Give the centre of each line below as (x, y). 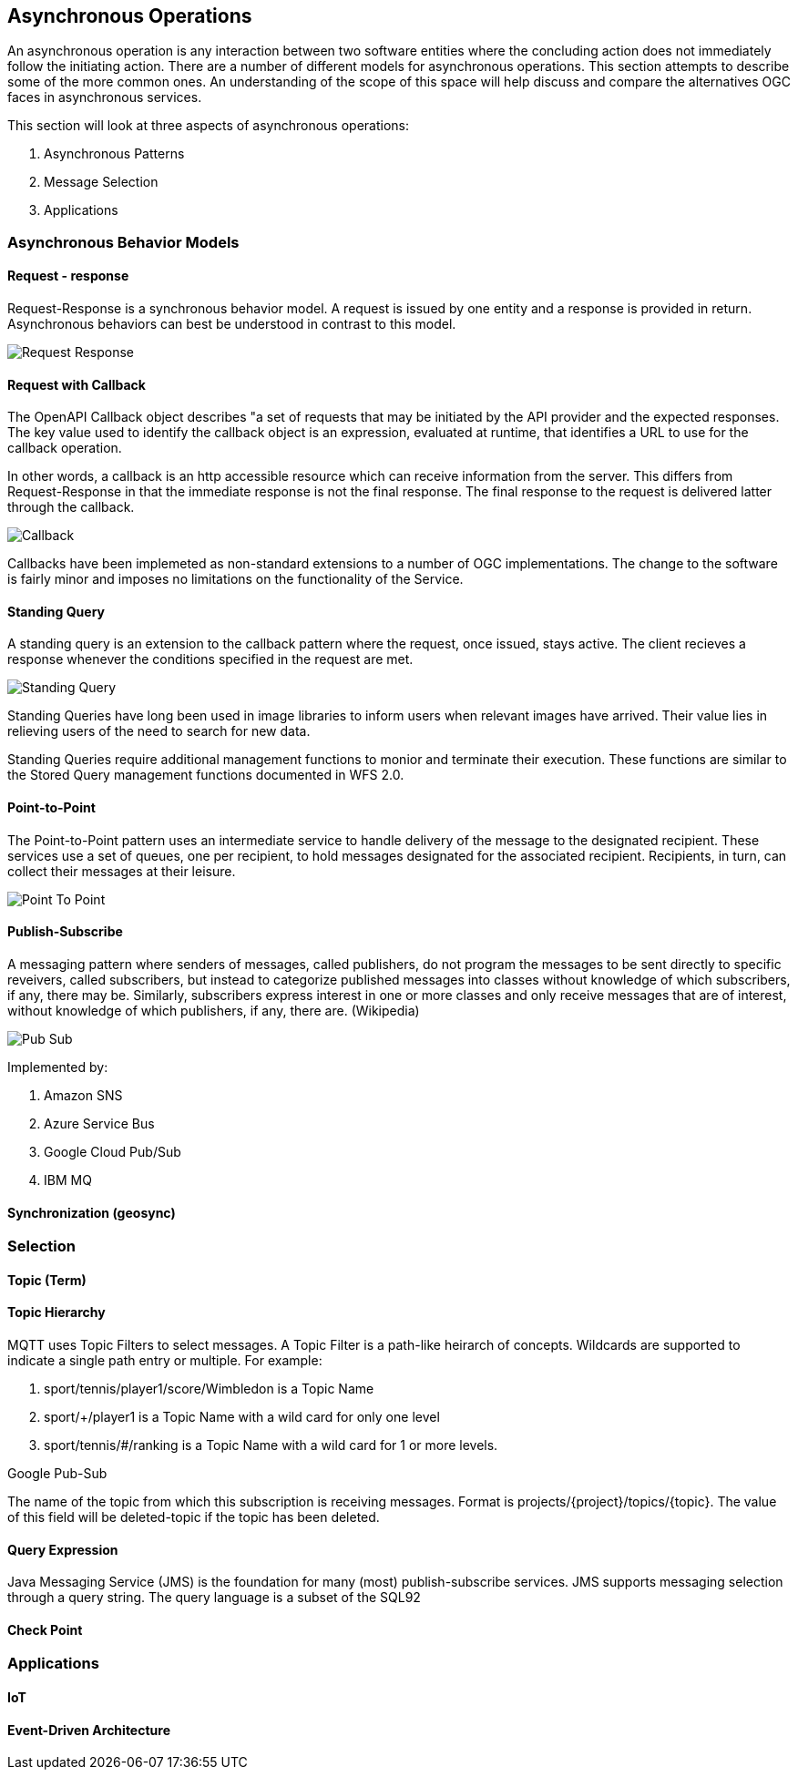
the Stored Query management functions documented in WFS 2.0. (206, 775)
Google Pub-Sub (57, 1473)
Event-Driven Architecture (89, 1730)
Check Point (45, 1629)
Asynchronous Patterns (114, 154)
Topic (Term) (47, 1280)
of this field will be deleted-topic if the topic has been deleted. (194, 1517)
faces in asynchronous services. (105, 97)
